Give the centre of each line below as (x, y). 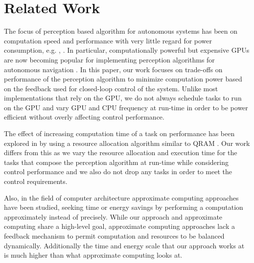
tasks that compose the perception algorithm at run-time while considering (116, 162)
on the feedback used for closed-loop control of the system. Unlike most (111, 88)
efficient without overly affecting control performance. (84, 117)
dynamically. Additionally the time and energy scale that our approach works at (124, 245)
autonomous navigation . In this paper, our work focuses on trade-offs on (113, 69)
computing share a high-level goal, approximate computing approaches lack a (119, 226)
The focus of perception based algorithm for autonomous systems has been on (121, 31)
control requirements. (36, 181)
